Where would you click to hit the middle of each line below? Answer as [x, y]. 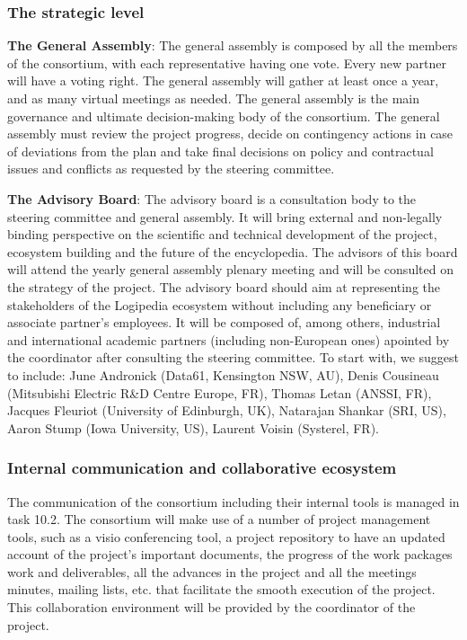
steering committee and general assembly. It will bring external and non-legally [225, 216]
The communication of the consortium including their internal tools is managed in [233, 501]
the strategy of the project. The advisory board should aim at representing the [224, 286]
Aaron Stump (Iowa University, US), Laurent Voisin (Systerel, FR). [194, 427]
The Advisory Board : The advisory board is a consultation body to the [212, 198]
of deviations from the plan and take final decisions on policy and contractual [220, 151]
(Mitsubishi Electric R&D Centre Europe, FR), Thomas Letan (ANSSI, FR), [220, 392]
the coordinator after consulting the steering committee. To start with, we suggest [233, 357]
